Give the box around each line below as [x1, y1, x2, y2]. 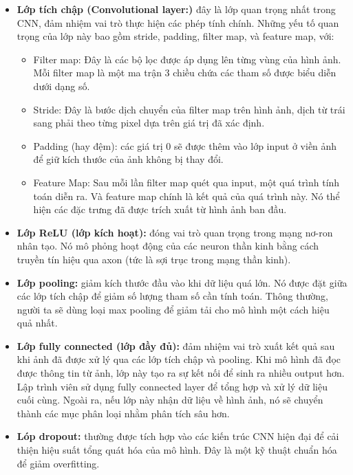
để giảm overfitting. [17, 456, 100, 470]
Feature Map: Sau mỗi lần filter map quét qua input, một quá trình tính [33, 175, 340, 189]
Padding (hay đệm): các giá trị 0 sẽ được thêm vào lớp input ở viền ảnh [33, 138, 337, 153]
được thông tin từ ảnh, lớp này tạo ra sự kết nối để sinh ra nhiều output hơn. [17, 366, 345, 380]
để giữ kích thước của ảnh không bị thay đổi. [33, 152, 224, 166]
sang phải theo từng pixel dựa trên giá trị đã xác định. [33, 115, 265, 130]
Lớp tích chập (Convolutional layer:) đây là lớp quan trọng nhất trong [17, 2, 336, 16]
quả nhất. [17, 316, 58, 330]
